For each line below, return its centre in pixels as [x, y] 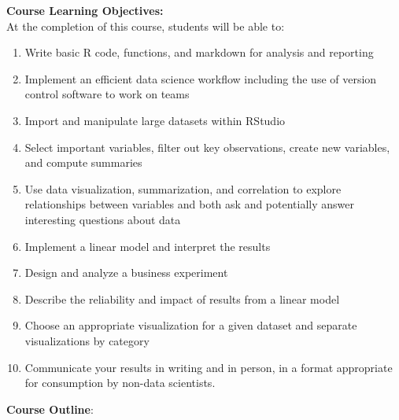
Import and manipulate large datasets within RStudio [155, 120]
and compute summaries [83, 162]
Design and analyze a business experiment [126, 273]
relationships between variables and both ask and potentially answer [189, 204]
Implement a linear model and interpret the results [148, 246]
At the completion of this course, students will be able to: [146, 26]
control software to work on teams [107, 94]
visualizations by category [87, 340]
